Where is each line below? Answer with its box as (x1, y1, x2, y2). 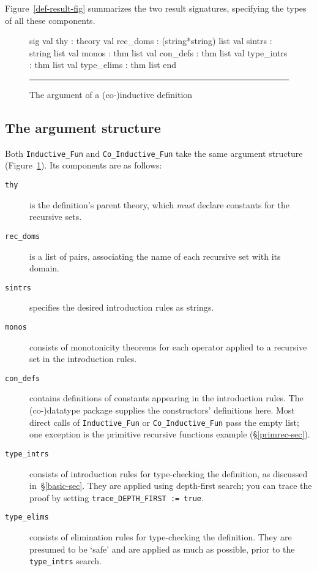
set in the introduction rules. (29, 352, 137, 365)
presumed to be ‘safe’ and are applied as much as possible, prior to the (29, 542, 295, 555)
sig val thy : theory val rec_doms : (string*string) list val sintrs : (29, 34, 272, 47)
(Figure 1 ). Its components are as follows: (5, 159, 162, 172)
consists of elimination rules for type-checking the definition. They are (29, 531, 292, 543)
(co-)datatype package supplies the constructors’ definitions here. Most (29, 404, 295, 417)
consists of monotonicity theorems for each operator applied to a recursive (29, 340, 307, 353)
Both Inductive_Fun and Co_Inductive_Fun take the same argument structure (5, 146, 303, 159)
